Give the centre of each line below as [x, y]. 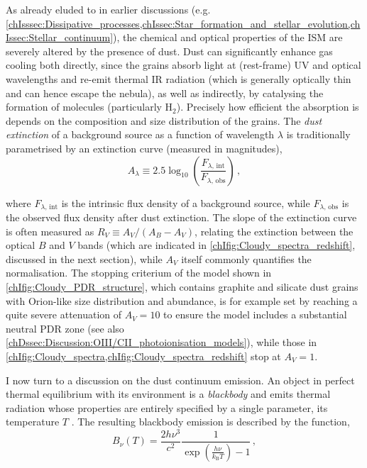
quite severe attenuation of [64, 314]
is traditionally [318, 134]
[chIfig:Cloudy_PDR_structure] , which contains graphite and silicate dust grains [182, 286]
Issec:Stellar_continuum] [60, 37]
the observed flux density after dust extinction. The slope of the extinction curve [181, 217]
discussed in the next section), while [84, 258]
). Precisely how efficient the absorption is [268, 107]
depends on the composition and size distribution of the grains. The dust [164, 120]
